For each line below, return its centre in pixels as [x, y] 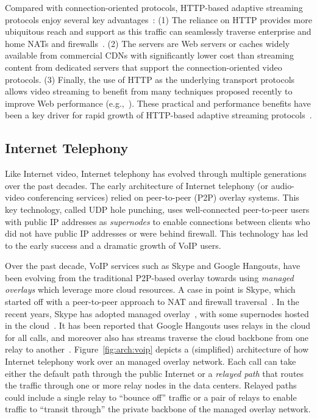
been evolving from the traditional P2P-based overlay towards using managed [149, 277]
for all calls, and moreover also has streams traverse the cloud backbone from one [157, 337]
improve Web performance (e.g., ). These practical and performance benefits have [158, 103]
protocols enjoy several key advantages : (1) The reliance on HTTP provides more [158, 19]
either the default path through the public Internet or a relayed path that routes [155, 373]
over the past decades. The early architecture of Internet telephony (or [137, 185]
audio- [283, 185]
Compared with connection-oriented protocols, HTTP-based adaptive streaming [154, 7]
